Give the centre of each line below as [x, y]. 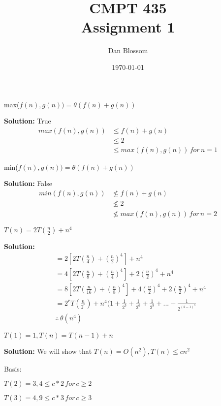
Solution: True [28, 121]
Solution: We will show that [48, 351]
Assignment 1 [128, 27]
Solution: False [28, 183]
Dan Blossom [128, 50]
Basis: [13, 368]
